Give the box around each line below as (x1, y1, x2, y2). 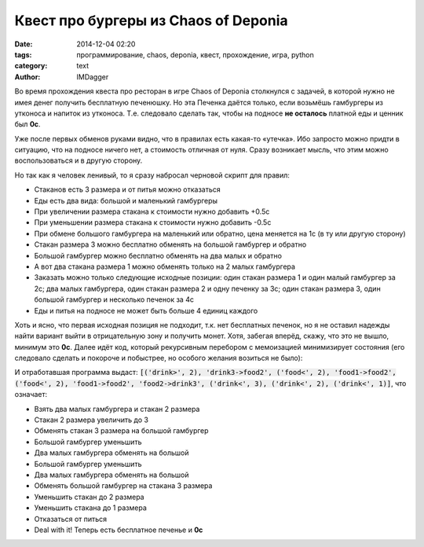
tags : (14, 50, 32, 59)
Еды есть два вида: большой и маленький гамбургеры (34, 196, 218, 205)
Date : (14, 39, 33, 49)
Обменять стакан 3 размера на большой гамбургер (34, 426, 209, 435)
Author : (14, 72, 41, 82)
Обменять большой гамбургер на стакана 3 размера (34, 481, 213, 490)
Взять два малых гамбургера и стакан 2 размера (34, 404, 200, 413)
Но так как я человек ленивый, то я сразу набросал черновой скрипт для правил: (14, 170, 291, 180)
